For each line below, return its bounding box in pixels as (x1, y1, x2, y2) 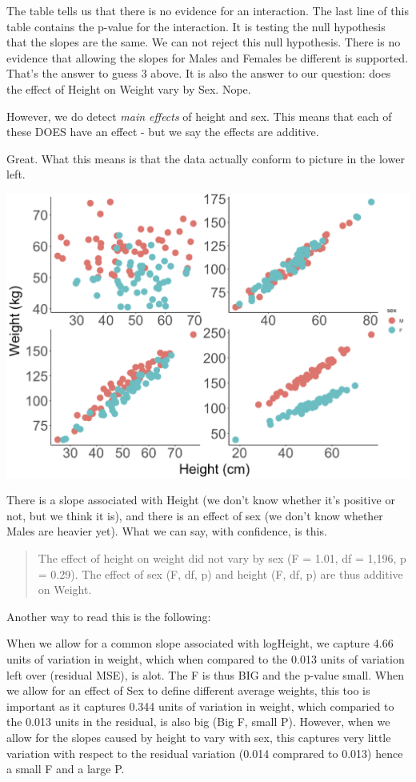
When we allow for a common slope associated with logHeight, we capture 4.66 (6, 635, 394, 652)
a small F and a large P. (6, 760, 125, 777)
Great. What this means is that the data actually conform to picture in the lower (6, 150, 405, 166)
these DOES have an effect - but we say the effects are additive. (6, 123, 319, 140)
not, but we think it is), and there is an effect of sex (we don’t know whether (6, 507, 383, 523)
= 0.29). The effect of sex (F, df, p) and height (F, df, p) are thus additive (38, 565, 403, 582)
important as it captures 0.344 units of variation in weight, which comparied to (6, 697, 394, 714)
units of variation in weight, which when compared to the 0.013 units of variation (6, 651, 405, 667)
